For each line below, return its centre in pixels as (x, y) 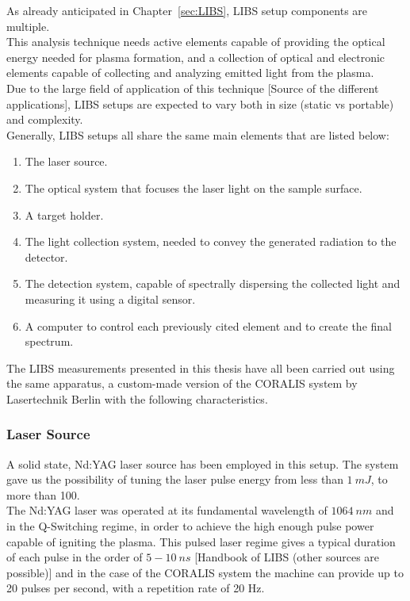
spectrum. (49, 341)
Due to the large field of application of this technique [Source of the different (193, 88)
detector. (46, 256)
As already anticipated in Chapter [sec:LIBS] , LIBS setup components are (187, 10)
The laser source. (66, 161)
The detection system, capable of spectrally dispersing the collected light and (213, 283)
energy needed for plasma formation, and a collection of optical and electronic (196, 57)
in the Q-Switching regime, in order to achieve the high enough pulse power (190, 526)
